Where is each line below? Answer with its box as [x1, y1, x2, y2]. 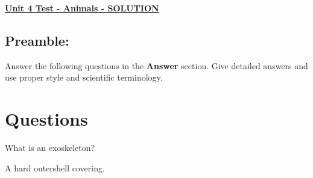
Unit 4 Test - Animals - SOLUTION [5, 2, 159, 14]
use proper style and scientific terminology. [5, 71, 163, 84]
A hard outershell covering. [5, 161, 105, 174]
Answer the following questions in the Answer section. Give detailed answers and [5, 59, 308, 72]
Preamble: [5, 31, 69, 49]
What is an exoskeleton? [5, 141, 95, 154]
